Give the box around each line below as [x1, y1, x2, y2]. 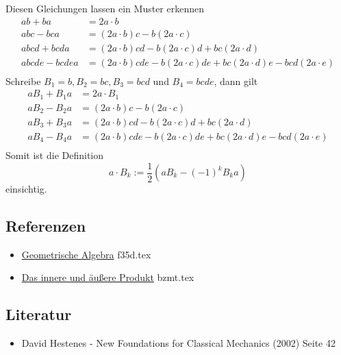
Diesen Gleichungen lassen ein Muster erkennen [5, 1, 204, 15]
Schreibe [5, 73, 41, 88]
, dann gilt [214, 73, 258, 88]
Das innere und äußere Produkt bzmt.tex [21, 270, 194, 284]
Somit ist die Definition [5, 147, 104, 162]
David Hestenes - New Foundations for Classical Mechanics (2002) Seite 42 [21, 336, 336, 350]
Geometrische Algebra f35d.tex [21, 247, 151, 261]
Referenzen [5, 215, 86, 236]
